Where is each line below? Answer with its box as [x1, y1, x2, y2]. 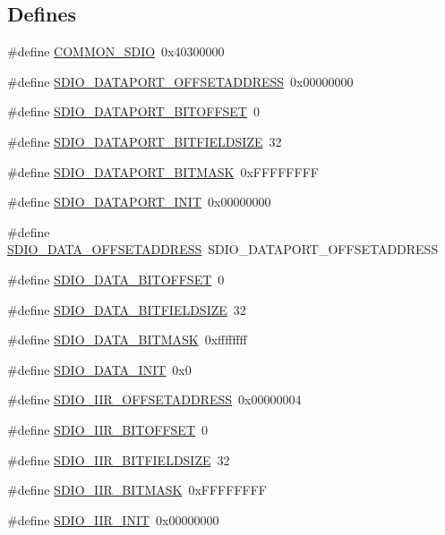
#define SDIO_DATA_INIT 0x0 [7, 360, 192, 378]
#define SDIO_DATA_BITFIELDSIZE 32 [7, 300, 246, 318]
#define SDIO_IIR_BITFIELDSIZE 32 [7, 450, 230, 469]
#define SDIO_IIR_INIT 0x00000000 [7, 510, 219, 529]
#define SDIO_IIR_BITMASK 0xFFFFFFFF [7, 480, 267, 499]
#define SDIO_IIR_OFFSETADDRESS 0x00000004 [7, 390, 302, 409]
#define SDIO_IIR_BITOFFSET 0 [7, 420, 209, 438]
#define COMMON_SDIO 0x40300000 [7, 42, 225, 61]
